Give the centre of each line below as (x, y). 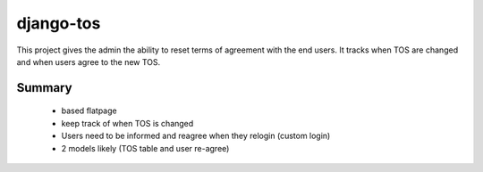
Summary (44, 88)
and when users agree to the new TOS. (89, 61)
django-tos (59, 23)
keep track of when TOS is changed (127, 123)
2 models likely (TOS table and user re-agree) (145, 148)
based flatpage (89, 111)
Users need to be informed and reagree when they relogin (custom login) (196, 136)
